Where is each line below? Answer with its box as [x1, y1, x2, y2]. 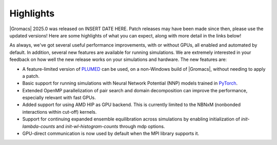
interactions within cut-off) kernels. [22, 109, 97, 115]
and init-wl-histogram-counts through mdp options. [56, 123, 165, 129]
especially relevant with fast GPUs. [22, 95, 96, 101]
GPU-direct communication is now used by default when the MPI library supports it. [22, 131, 200, 137]
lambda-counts [22, 123, 55, 129]
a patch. [22, 73, 40, 79]
